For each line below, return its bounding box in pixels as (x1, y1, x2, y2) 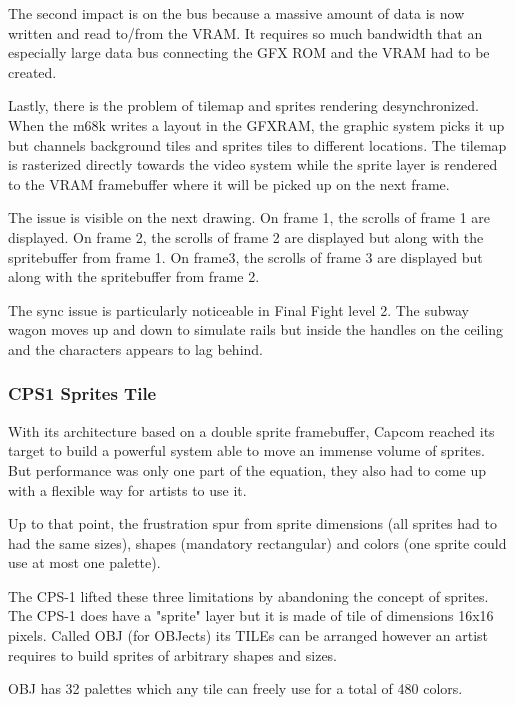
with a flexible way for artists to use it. (8, 479, 247, 500)
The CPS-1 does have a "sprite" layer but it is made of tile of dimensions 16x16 (8, 605, 494, 626)
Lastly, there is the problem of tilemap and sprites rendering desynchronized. (8, 95, 480, 116)
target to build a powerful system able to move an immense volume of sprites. (8, 440, 485, 461)
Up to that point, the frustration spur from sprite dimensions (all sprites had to (8, 513, 497, 534)
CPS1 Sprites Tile (8, 381, 157, 406)
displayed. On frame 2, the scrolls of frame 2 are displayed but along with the (8, 226, 484, 247)
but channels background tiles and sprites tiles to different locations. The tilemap (8, 134, 507, 155)
